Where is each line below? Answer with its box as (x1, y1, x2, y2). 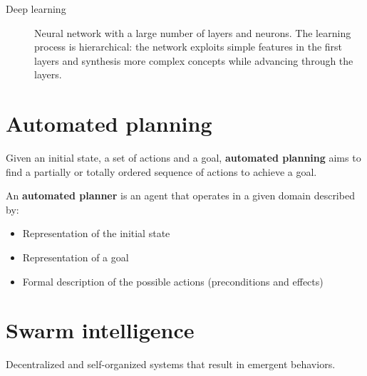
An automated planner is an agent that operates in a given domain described (6, 188, 355, 203)
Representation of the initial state (22, 226, 170, 241)
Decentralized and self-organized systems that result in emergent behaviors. (6, 357, 336, 372)
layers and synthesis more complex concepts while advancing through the (34, 53, 353, 68)
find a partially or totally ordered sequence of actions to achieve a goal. (6, 164, 317, 179)
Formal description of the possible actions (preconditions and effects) (22, 273, 324, 288)
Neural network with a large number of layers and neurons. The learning (34, 25, 351, 40)
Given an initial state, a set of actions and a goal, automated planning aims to (6, 150, 361, 165)
